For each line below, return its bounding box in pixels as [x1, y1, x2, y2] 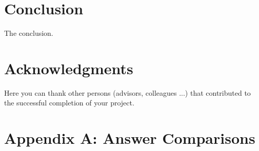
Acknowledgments [4, 57, 133, 78]
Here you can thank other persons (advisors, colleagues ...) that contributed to [4, 87, 251, 98]
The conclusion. [4, 28, 53, 38]
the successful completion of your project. [4, 97, 134, 108]
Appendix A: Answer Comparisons [4, 127, 255, 148]
